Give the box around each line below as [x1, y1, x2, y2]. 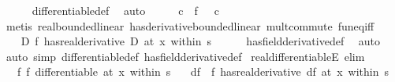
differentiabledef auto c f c [32, 2, 219, 18]
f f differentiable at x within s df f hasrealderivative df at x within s [17, 63, 389, 80]
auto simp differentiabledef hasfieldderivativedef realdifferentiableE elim [6, 48, 365, 64]
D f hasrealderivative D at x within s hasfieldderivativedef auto [20, 33, 381, 49]
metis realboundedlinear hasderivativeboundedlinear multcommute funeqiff [6, 17, 375, 34]
